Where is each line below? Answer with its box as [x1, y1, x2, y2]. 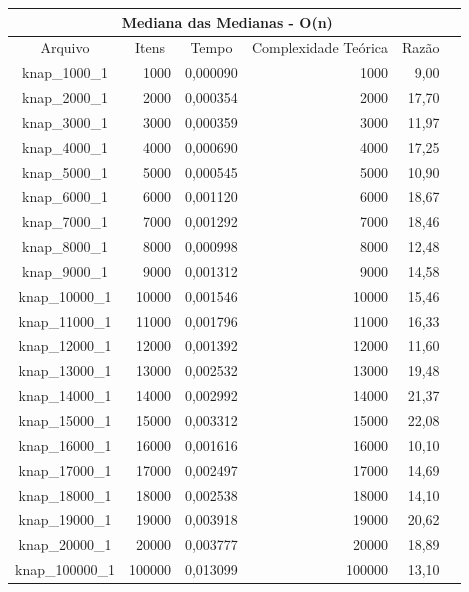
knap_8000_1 [22, 236, 108, 257]
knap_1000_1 [22, 62, 108, 83]
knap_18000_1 [18, 484, 112, 505]
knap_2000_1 [22, 87, 108, 108]
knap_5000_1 [22, 161, 108, 182]
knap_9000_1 [22, 260, 108, 281]
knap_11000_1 [18, 310, 112, 331]
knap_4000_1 [22, 136, 108, 157]
